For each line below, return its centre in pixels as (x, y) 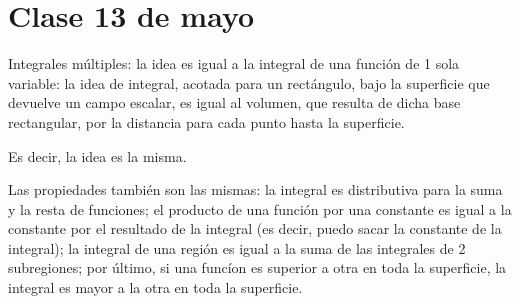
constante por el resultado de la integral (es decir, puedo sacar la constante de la (255, 228)
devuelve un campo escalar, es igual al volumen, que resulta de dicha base (234, 102)
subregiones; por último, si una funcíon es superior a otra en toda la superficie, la (257, 267)
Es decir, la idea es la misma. (97, 155)
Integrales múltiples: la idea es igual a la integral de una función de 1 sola (234, 63)
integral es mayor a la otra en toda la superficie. (155, 287)
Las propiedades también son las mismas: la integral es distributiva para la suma (255, 189)
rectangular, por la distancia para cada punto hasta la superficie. (206, 121)
